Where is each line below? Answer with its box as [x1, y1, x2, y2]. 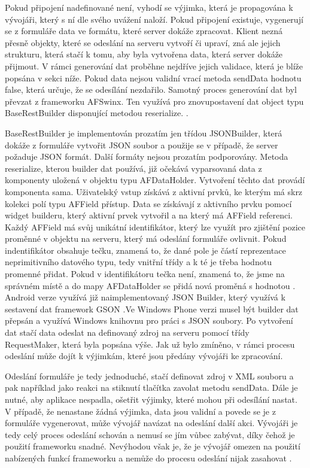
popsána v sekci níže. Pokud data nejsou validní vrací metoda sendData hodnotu [5, 71, 302, 84]
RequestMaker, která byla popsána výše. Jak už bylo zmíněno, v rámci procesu [5, 338, 295, 350]
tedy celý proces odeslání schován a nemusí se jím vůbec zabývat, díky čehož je [5, 428, 295, 440]
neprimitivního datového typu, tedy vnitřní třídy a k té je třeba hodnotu [5, 256, 272, 268]
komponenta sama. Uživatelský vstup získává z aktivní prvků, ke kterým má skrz [5, 185, 303, 197]
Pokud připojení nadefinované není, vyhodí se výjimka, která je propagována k [5, 1, 293, 13]
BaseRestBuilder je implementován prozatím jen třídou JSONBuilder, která [5, 126, 282, 139]
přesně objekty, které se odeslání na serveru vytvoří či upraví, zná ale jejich [5, 36, 281, 48]
